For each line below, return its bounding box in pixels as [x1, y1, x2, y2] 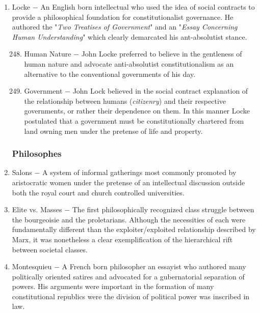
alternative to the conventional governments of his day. [24, 68, 196, 79]
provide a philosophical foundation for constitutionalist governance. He [12, 11, 233, 22]
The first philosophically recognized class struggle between [72, 204, 254, 215]
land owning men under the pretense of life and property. [24, 125, 203, 136]
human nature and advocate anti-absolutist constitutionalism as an [24, 58, 234, 69]
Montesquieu [12, 261, 52, 272]
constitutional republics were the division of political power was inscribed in [12, 291, 250, 301]
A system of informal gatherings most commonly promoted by [42, 167, 237, 178]
